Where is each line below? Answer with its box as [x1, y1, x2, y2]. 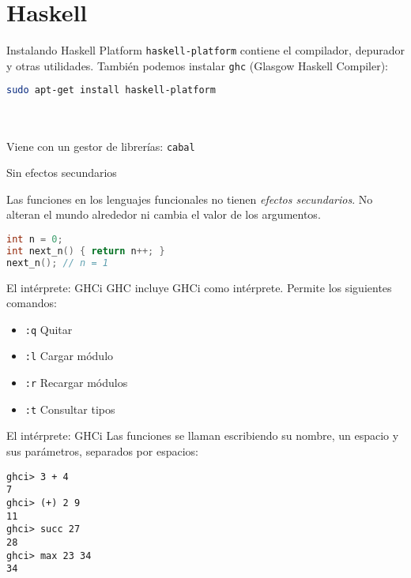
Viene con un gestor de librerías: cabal [6, 137, 195, 154]
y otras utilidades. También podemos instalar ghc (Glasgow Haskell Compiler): [6, 57, 389, 73]
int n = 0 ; [6, 233, 63, 245]
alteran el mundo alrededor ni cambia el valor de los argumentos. [6, 206, 321, 223]
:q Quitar [25, 321, 73, 337]
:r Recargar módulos [25, 374, 128, 391]
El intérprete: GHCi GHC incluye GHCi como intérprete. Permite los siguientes [6, 279, 392, 295]
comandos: [6, 295, 57, 311]
